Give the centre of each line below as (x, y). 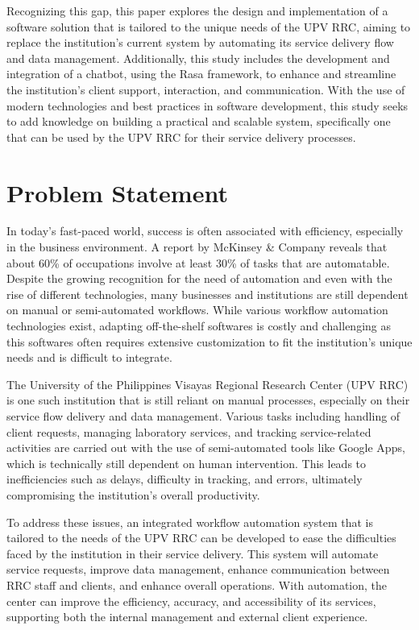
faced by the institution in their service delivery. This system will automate (193, 553)
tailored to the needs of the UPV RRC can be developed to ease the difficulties (201, 538)
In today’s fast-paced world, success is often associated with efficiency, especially (205, 231)
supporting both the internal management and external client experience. (187, 617)
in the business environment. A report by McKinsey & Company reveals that (197, 247)
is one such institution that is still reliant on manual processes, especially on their (208, 400)
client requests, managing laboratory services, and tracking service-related (189, 431)
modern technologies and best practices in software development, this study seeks (207, 105)
